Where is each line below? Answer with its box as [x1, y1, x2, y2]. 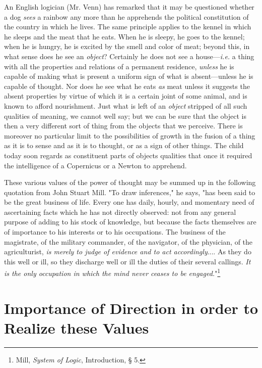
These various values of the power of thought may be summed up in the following [4, 177, 256, 188]
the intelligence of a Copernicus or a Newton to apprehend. [4, 160, 187, 170]
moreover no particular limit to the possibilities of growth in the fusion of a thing [4, 130, 255, 141]
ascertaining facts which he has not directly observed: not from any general [4, 206, 236, 217]
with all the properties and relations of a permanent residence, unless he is [4, 61, 234, 71]
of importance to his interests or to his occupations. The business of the [4, 226, 226, 237]
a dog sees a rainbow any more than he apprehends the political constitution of [4, 11, 249, 22]
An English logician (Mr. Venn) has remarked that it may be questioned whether [4, 2, 254, 12]
